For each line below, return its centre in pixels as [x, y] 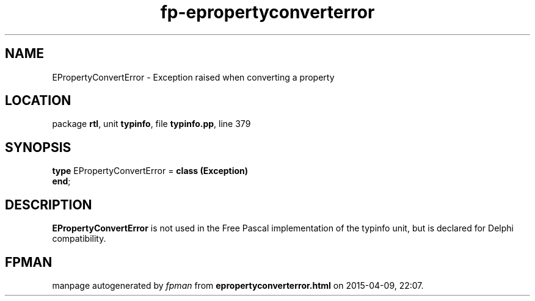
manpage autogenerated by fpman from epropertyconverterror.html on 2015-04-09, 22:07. [238, 285]
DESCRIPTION [49, 205]
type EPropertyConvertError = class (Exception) [150, 171]
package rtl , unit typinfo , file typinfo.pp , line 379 [151, 124]
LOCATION [38, 101]
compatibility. [79, 239]
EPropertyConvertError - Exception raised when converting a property [193, 77]
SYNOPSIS [38, 147]
